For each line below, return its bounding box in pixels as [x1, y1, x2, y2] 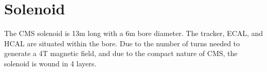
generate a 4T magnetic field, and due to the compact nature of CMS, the [4, 48, 238, 59]
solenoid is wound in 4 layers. [4, 58, 97, 68]
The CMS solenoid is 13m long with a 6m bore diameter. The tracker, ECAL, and [4, 28, 263, 39]
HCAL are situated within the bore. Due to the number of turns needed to [4, 38, 240, 48]
